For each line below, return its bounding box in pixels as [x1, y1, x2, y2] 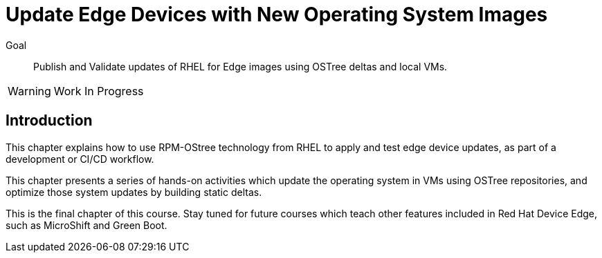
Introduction [6, 112, 93, 130]
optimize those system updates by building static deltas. [6, 186, 262, 198]
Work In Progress [53, 83, 144, 98]
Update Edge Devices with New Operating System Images [6, 3, 548, 26]
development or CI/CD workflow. [6, 152, 154, 165]
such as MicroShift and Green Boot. [6, 219, 167, 231]
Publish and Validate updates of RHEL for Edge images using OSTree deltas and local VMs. [33, 60, 448, 72]
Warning [8, 83, 51, 98]
